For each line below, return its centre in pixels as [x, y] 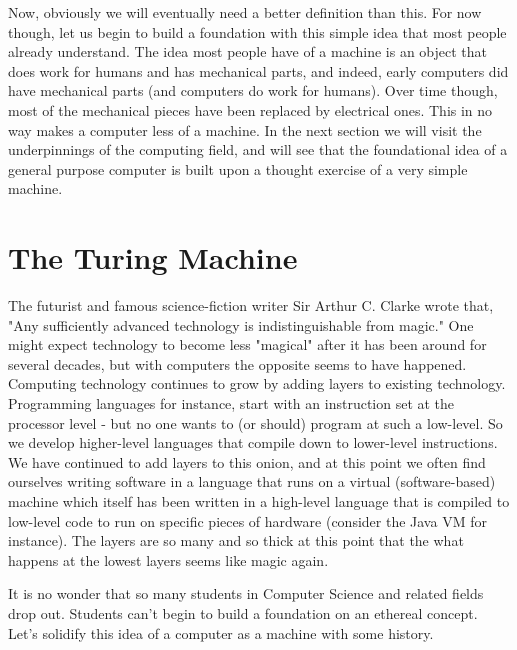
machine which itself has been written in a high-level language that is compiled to [259, 501]
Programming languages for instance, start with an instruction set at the [231, 403]
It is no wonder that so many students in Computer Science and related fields [246, 593]
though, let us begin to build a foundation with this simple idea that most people [257, 31]
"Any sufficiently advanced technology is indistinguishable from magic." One [241, 324]
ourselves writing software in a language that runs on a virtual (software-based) [252, 481]
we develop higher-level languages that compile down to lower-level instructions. [253, 442]
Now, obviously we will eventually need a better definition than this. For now [245, 12]
